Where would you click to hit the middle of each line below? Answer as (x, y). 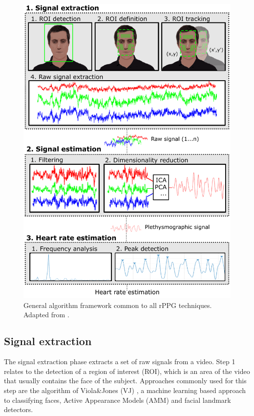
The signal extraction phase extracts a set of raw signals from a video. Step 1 (120, 361)
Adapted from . (46, 315)
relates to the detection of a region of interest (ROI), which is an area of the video (127, 371)
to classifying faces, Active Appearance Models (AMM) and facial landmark (117, 400)
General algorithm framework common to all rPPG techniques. (118, 305)
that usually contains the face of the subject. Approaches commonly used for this (125, 381)
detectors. (19, 409)
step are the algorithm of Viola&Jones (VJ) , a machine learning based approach (125, 390)
